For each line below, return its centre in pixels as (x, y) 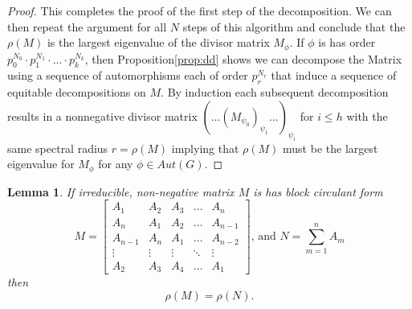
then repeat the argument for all (87, 26)
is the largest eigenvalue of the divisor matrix (158, 42)
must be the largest (330, 148)
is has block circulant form (318, 191)
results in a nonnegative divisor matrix (102, 115)
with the (367, 115)
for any (116, 164)
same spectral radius (58, 148)
